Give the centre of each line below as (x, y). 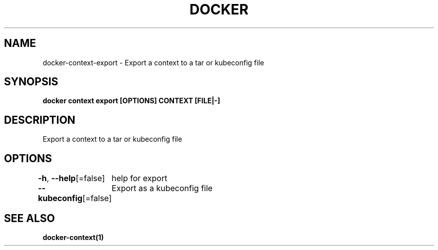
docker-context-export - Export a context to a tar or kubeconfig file (153, 62)
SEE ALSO (29, 218)
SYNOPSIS (31, 82)
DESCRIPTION (40, 120)
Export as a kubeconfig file (162, 188)
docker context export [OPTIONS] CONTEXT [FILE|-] (131, 101)
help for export (139, 178)
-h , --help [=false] (71, 178)
